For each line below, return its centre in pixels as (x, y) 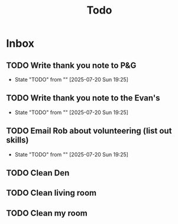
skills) (17, 140)
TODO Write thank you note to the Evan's (83, 98)
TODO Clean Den (38, 173)
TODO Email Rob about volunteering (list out (89, 131)
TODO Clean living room (51, 193)
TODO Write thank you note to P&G (71, 65)
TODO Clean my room (47, 213)
